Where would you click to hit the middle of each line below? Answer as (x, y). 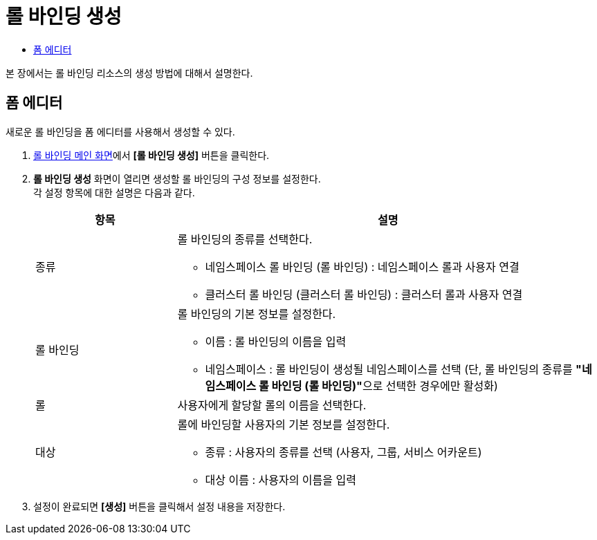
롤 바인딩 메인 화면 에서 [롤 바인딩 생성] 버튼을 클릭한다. (151, 155)
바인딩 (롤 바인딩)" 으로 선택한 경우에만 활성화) (385, 385)
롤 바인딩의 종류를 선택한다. (245, 239)
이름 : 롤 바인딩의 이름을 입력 (276, 341)
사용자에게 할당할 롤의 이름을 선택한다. (272, 405)
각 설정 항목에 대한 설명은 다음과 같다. (114, 192)
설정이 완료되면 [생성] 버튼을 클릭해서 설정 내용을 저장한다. (159, 506)
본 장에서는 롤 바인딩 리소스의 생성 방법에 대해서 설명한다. (129, 73)
